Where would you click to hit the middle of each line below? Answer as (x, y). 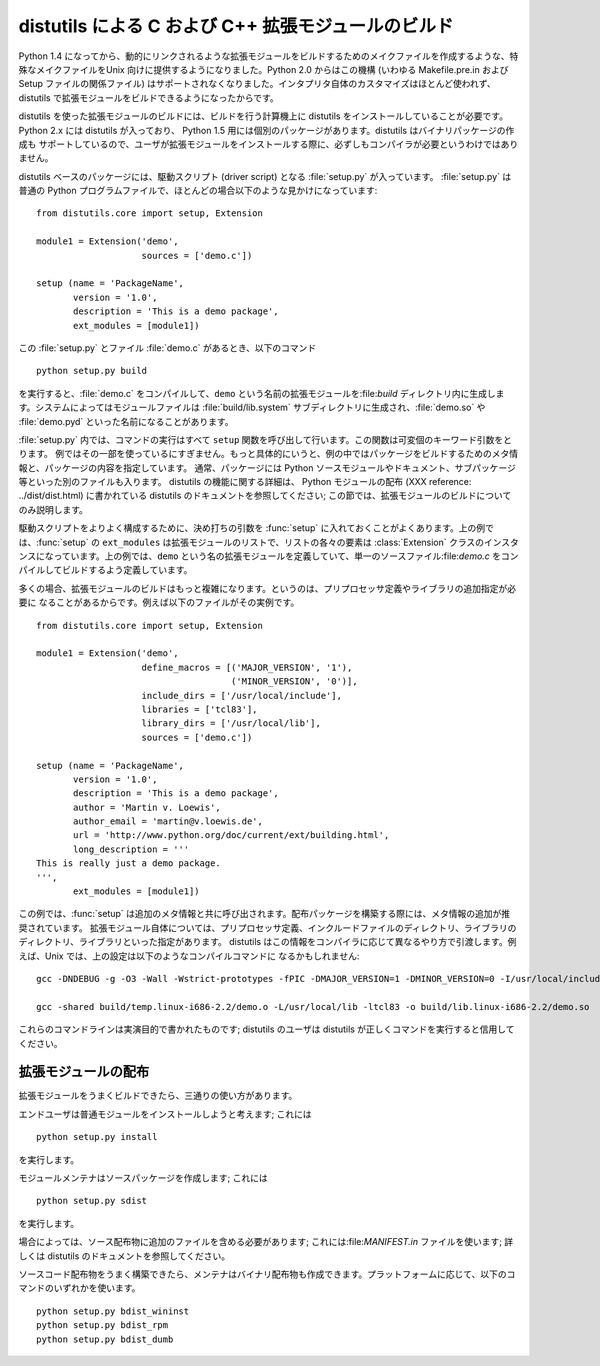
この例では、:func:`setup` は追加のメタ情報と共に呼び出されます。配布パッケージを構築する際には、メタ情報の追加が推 (264, 914)
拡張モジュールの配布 (84, 1071)
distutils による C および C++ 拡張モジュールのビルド (236, 26)
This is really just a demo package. (129, 863)
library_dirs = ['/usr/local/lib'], (231, 723)
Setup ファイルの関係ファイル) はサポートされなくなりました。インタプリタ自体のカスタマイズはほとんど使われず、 (257, 84)
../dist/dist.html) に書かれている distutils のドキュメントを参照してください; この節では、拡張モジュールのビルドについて (265, 496)
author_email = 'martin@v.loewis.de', (168, 821)
